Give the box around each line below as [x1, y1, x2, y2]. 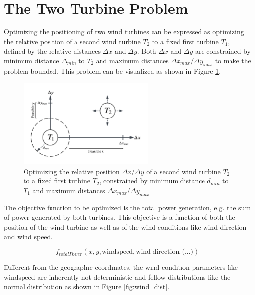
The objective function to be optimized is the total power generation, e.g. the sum [4, 202, 251, 212]
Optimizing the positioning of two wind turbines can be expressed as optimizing [4, 27, 244, 37]
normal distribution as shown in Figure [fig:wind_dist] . [4, 281, 170, 292]
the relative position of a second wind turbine [4, 36, 141, 46]
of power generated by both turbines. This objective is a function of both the [4, 212, 235, 222]
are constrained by [195, 46, 251, 56]
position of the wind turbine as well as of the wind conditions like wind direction [4, 222, 247, 232]
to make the [215, 55, 251, 65]
